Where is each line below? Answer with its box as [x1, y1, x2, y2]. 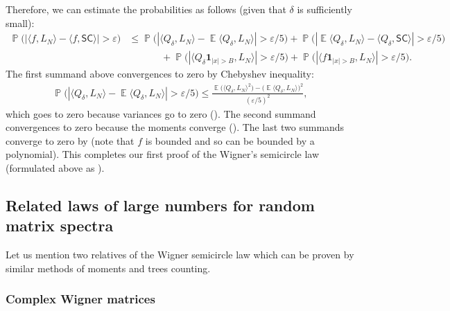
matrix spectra [6, 215, 114, 236]
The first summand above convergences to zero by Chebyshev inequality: [6, 66, 314, 81]
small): [6, 15, 35, 30]
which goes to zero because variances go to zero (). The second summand [6, 106, 316, 121]
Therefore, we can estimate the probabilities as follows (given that [6, 2, 286, 16]
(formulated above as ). [6, 160, 105, 175]
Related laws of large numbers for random [6, 194, 315, 215]
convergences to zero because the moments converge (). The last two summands [6, 120, 345, 134]
